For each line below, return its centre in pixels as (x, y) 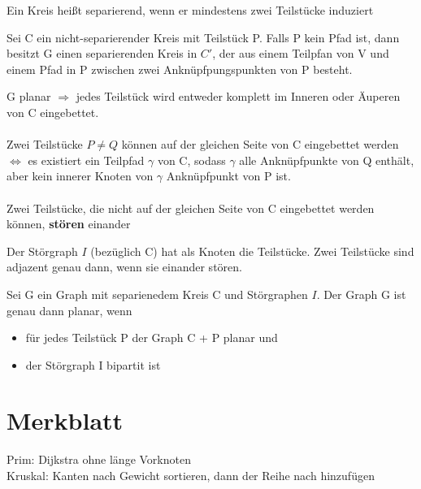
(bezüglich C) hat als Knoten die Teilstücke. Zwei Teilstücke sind (252, 251)
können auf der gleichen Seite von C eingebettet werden (260, 144)
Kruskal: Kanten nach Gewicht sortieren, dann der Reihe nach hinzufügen (191, 475)
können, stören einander (69, 224)
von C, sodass (191, 160)
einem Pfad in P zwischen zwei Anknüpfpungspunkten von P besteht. (180, 69)
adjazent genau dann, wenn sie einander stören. (124, 267)
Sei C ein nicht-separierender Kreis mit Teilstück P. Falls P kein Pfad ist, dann (203, 37)
